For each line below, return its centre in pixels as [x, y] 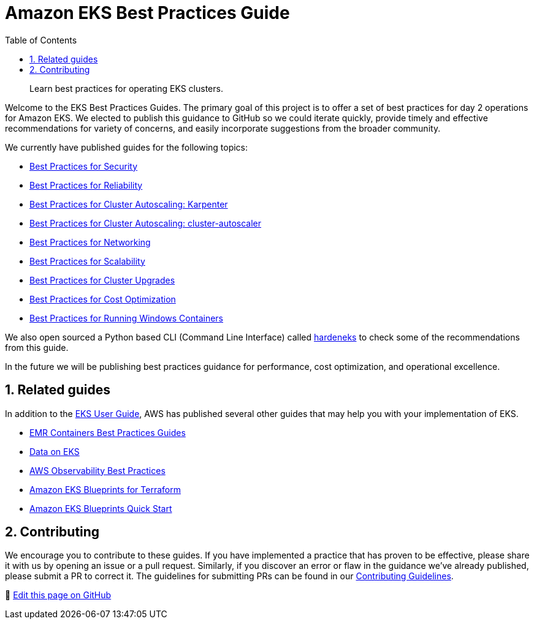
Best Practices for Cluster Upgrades [102, 280]
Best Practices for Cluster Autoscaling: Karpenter [129, 204]
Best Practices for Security [84, 166]
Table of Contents [41, 40]
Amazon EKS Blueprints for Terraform [105, 489]
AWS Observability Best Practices [97, 470]
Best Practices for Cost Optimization [103, 299]
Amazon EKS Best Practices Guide [147, 13]
